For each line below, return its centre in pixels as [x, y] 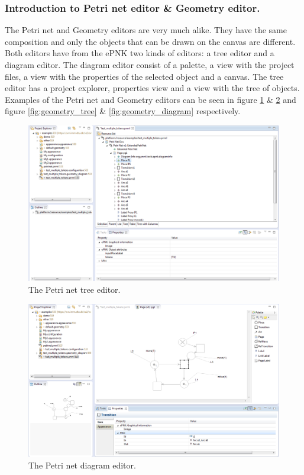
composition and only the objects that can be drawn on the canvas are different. [150, 41]
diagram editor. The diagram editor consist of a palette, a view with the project [150, 64]
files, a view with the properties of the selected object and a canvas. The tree [144, 76]
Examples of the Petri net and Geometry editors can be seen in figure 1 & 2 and [151, 99]
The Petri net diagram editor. [82, 465]
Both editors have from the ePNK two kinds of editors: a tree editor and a [140, 53]
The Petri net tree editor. [75, 289]
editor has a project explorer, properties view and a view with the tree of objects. [152, 88]
